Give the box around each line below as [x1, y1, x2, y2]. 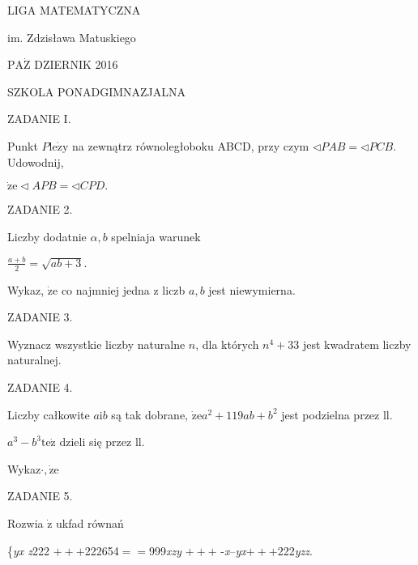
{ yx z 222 [7, 542, 50, 559]
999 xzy [148, 542, 181, 559]
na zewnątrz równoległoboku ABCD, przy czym [72, 137, 309, 154]
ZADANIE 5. [7, 487, 73, 504]
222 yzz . [277, 542, 313, 559]
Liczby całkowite [7, 406, 90, 423]
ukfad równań [56, 515, 124, 532]
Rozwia [7, 515, 44, 532]
